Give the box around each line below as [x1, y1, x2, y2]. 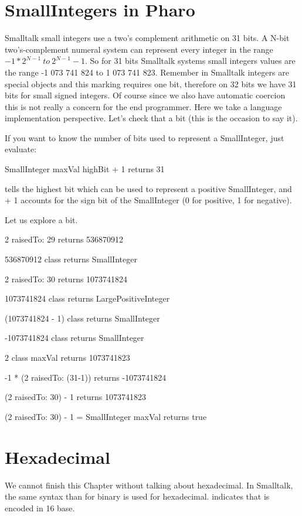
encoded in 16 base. [5, 501, 75, 514]
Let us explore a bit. [5, 213, 78, 225]
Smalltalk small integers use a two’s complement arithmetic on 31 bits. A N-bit [5, 32, 290, 44]
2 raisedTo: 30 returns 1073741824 [5, 272, 128, 285]
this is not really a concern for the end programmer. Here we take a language [5, 100, 282, 112]
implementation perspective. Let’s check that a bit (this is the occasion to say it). [5, 112, 298, 124]
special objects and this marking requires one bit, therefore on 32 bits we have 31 [5, 77, 297, 90]
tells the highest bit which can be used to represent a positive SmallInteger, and [5, 182, 292, 194]
